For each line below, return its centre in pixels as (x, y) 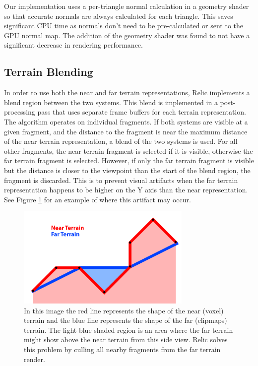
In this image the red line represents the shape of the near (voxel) (124, 310)
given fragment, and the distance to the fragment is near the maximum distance (126, 131)
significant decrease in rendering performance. (73, 45)
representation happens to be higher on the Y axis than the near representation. (126, 190)
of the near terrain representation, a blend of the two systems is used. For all (121, 141)
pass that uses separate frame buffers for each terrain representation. (142, 112)
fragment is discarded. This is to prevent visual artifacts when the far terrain (121, 180)
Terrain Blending (49, 72)
